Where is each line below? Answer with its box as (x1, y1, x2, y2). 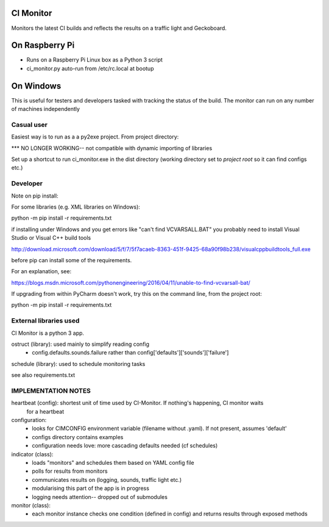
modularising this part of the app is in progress (32, 485, 149, 492)
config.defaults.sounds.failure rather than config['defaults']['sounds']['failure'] (32, 349, 229, 356)
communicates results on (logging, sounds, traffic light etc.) (32, 476, 182, 483)
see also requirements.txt (11, 371, 76, 379)
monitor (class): (11, 502, 51, 509)
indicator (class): (11, 450, 54, 457)
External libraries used (11, 317, 80, 325)
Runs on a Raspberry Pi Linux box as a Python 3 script (26, 56, 163, 63)
